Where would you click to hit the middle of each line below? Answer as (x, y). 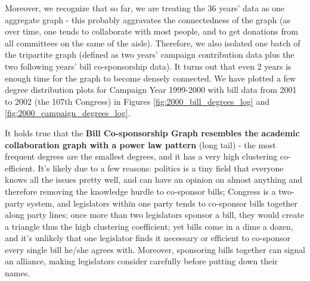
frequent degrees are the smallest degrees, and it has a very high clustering (141, 156)
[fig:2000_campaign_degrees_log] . (68, 113)
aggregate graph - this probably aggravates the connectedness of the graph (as (148, 19)
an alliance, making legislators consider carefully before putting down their (141, 261)
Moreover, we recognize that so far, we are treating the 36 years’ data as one (145, 8)
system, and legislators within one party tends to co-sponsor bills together (162, 203)
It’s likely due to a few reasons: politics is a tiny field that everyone (161, 168)
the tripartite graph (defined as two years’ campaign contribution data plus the (150, 54)
